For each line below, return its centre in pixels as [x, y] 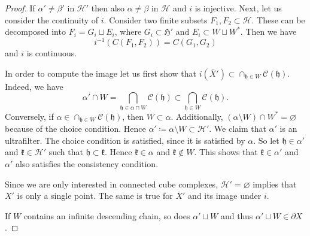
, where [128, 31]
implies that [275, 184]
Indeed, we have [34, 86]
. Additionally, [197, 116]
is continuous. [52, 53]
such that [66, 152]
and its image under [225, 196]
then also [108, 8]
